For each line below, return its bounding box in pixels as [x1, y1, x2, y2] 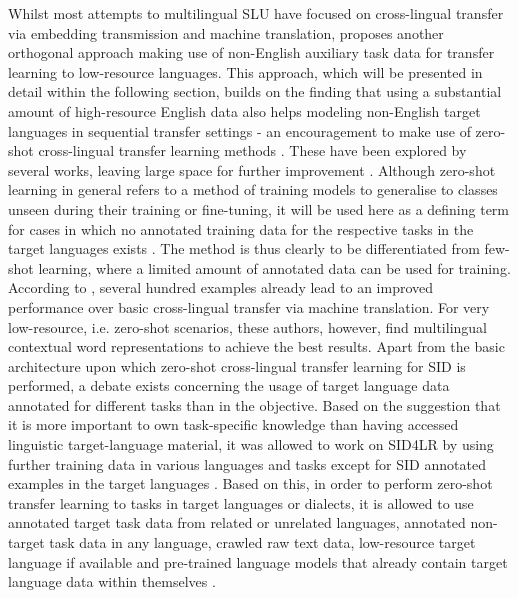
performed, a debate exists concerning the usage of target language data [8, 375, 450, 396]
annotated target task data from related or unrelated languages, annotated [8, 512, 466, 533]
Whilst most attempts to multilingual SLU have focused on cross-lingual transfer [8, 3, 504, 23]
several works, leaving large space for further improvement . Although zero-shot [8, 159, 496, 180]
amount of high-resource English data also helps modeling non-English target [8, 100, 481, 121]
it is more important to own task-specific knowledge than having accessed [8, 414, 459, 435]
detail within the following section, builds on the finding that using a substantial [8, 81, 502, 102]
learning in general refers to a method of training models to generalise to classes [8, 179, 498, 200]
